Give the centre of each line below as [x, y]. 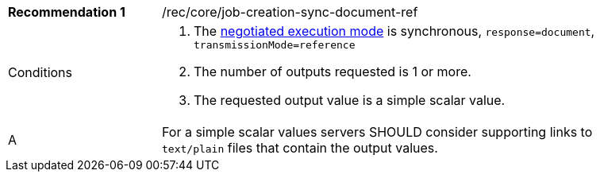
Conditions [40, 72]
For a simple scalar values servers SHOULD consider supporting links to [377, 132]
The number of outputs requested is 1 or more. [333, 72]
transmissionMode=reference [275, 45]
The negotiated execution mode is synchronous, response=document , [394, 31]
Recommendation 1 [67, 12]
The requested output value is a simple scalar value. [350, 100]
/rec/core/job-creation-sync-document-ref [290, 12]
